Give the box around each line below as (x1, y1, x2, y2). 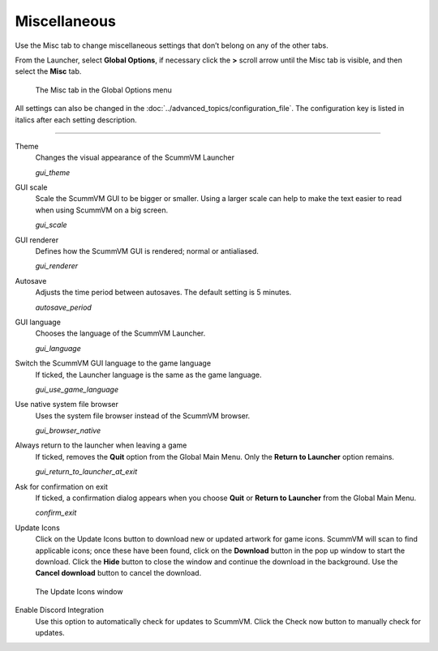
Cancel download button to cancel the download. (35, 568, 202, 578)
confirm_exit (35, 508, 77, 518)
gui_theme (35, 167, 71, 178)
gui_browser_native (35, 426, 101, 435)
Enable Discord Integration (15, 605, 105, 615)
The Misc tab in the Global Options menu (35, 85, 172, 95)
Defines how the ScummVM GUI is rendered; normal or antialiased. (35, 246, 260, 256)
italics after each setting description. (15, 114, 137, 125)
